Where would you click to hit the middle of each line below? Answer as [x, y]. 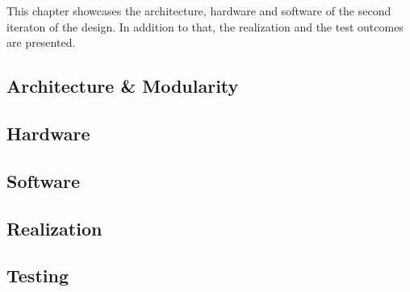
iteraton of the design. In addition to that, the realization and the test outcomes [205, 26]
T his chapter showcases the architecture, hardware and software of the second [199, 10]
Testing [38, 275]
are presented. [41, 42]
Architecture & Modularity [123, 86]
